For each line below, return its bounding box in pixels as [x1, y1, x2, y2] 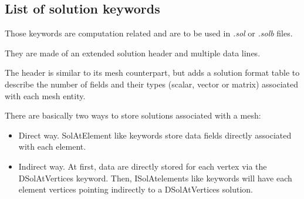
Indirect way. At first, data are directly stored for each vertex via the [18, 160, 267, 172]
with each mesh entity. [5, 89, 86, 102]
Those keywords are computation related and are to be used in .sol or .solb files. [5, 27, 293, 39]
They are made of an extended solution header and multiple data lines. [5, 46, 261, 59]
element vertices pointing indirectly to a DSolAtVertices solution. [18, 183, 253, 195]
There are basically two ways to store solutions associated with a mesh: [5, 109, 261, 122]
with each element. [18, 140, 86, 153]
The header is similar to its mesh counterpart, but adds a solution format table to [5, 66, 300, 79]
